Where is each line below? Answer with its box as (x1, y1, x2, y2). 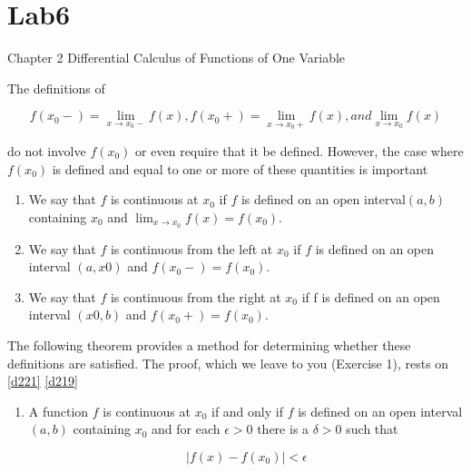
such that (346, 419, 398, 438)
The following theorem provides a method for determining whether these (7, 335, 411, 354)
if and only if (211, 401, 283, 420)
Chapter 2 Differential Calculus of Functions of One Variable (7, 48, 346, 67)
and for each (152, 419, 221, 438)
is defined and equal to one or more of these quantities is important (52, 159, 428, 178)
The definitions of (7, 78, 105, 97)
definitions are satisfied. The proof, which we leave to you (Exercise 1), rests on (7, 353, 449, 372)
